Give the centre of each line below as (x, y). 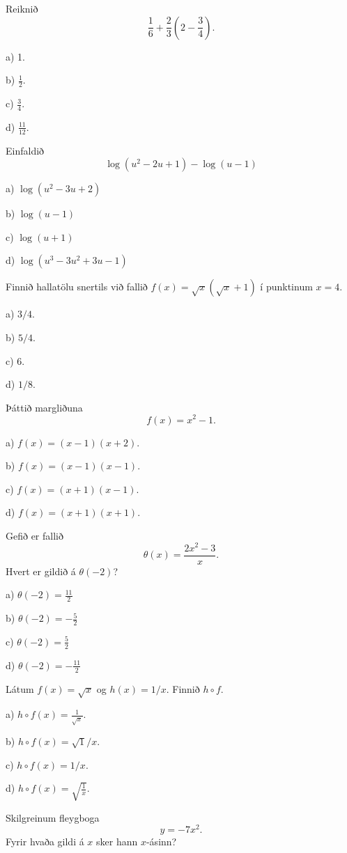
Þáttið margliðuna (44, 407)
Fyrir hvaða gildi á (45, 842)
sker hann (117, 842)
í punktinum (286, 287)
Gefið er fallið (34, 535)
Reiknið (22, 8)
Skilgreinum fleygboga (53, 817)
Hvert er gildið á (41, 571)
